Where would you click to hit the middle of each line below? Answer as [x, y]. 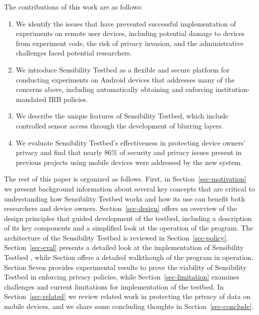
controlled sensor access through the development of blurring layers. [119, 125]
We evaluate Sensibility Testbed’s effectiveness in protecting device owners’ [131, 142]
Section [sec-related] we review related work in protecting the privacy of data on [127, 296]
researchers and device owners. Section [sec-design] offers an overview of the [120, 208]
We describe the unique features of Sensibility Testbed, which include [122, 116]
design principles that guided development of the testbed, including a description [128, 218]
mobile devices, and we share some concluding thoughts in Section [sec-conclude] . [129, 306]
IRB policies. [68, 99]
